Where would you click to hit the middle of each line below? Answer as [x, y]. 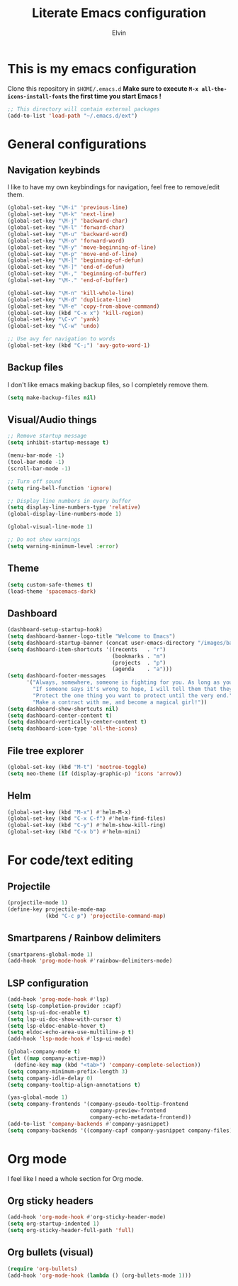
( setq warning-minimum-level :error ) [63, 546]
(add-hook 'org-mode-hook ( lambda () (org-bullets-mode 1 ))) [100, 1275]
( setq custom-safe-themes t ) [50, 584]
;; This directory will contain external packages [84, 109]
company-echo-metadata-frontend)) [141, 1118]
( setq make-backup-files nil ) [52, 398]
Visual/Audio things [52, 420]
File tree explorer [46, 751]
